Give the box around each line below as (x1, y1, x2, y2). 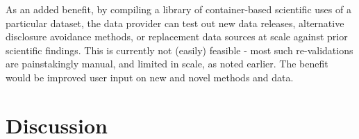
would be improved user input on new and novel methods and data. (6, 69, 294, 84)
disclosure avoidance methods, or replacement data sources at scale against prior (6, 29, 348, 44)
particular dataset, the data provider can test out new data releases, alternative (6, 15, 344, 30)
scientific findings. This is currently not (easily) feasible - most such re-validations (6, 42, 353, 57)
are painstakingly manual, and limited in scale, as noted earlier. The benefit (6, 56, 328, 71)
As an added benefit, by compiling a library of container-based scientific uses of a (6, 2, 351, 16)
